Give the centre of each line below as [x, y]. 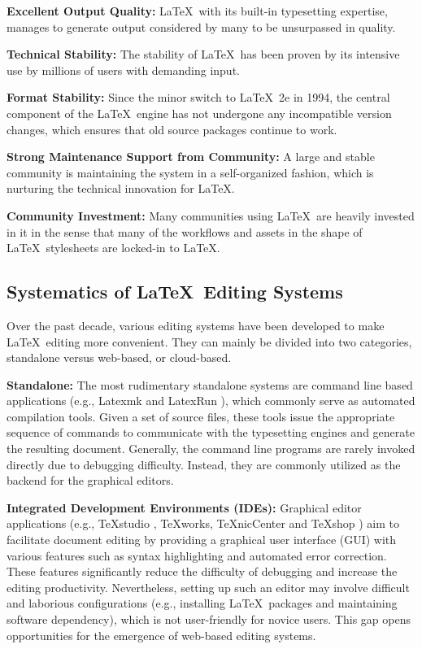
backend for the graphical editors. [90, 480]
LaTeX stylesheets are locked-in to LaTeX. [113, 248]
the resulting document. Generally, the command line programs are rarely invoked [211, 449]
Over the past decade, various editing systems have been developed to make [196, 325]
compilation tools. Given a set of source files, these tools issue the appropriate [201, 416]
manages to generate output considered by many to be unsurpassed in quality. [201, 26]
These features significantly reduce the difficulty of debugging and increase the [202, 571]
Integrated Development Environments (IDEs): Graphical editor [184, 507]
